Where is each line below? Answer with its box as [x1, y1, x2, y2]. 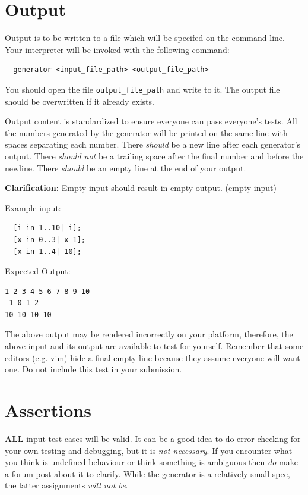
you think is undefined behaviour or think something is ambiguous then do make [5, 456, 298, 468]
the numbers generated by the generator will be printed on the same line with [5, 126, 288, 139]
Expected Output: [5, 265, 71, 277]
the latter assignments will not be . [5, 479, 128, 491]
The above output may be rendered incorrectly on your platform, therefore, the [5, 328, 293, 340]
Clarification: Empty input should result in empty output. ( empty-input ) [5, 181, 277, 194]
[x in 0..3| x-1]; [13, 235, 86, 244]
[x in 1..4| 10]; [13, 247, 81, 256]
